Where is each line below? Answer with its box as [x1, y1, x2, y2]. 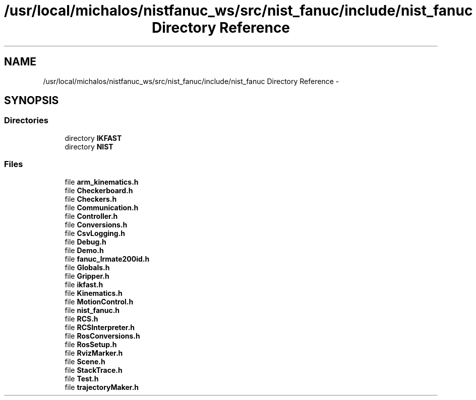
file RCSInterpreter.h [65, 323, 135, 332]
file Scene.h [65, 357, 105, 366]
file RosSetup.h [65, 340, 117, 349]
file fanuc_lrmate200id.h [65, 254, 150, 263]
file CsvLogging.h [65, 228, 126, 237]
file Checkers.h [65, 194, 117, 203]
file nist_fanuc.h [65, 305, 120, 314]
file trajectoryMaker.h [65, 382, 139, 391]
